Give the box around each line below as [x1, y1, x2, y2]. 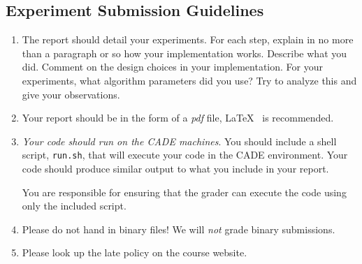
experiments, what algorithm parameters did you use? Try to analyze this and [22, 73, 357, 87]
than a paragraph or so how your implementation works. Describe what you [22, 45, 347, 60]
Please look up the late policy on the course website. [22, 245, 247, 260]
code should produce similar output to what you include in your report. [22, 161, 329, 176]
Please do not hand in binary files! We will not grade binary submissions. [22, 221, 335, 236]
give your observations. [22, 87, 120, 101]
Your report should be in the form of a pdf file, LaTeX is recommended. [22, 110, 334, 125]
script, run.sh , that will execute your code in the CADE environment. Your [22, 147, 348, 162]
